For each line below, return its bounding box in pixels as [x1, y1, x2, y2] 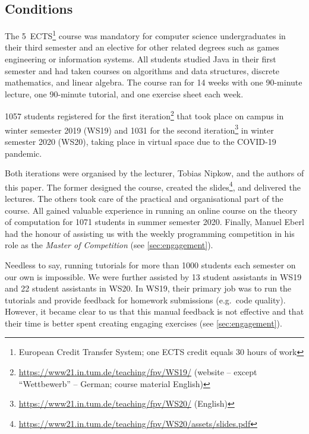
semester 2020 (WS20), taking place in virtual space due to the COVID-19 [5, 135, 276, 147]
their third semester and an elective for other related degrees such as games [5, 41, 279, 53]
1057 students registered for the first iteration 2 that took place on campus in [5, 108, 284, 122]
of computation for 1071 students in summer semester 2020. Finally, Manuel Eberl [5, 216, 304, 228]
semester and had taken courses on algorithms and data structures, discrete [5, 64, 280, 77]
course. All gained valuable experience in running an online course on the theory [5, 204, 298, 216]
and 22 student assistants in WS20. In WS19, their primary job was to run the [5, 282, 292, 294]
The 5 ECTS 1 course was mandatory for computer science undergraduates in [5, 28, 286, 42]
